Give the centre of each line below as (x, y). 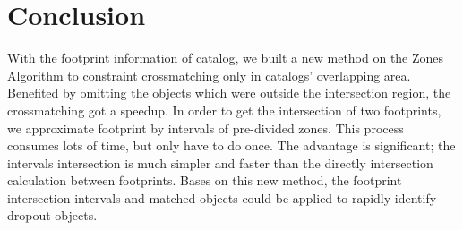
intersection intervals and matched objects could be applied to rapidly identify (222, 197)
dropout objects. (52, 215)
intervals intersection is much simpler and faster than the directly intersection (220, 162)
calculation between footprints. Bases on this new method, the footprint (205, 180)
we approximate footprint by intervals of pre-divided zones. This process (206, 128)
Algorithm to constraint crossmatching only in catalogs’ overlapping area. (209, 75)
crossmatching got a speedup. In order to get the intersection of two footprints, (224, 110)
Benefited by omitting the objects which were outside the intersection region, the (229, 93)
